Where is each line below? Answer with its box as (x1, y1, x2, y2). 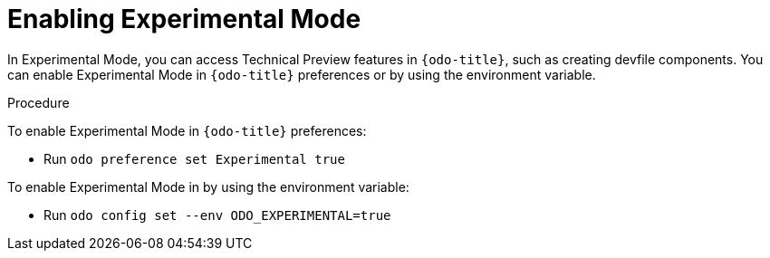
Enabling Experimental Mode (7, 4, 361, 34)
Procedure (7, 94, 70, 110)
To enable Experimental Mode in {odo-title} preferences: (7, 122, 367, 139)
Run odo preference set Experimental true (43, 150, 345, 167)
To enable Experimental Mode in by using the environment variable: (7, 178, 409, 195)
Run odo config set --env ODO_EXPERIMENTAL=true (43, 206, 391, 223)
